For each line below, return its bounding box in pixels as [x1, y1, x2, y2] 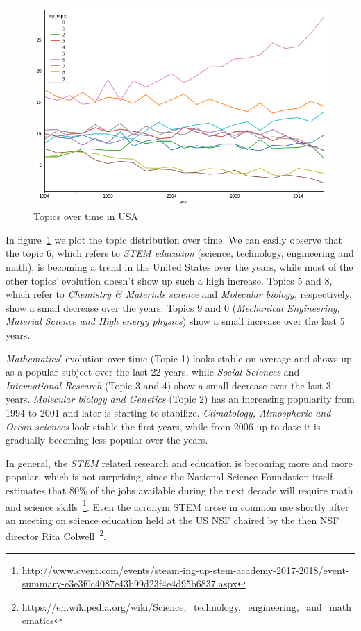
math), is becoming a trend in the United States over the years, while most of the [6, 260, 353, 274]
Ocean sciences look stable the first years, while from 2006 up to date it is [6, 419, 321, 433]
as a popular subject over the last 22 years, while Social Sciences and [6, 364, 300, 379]
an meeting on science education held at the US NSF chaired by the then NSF [6, 512, 339, 527]
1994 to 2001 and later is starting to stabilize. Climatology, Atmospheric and [6, 405, 331, 419]
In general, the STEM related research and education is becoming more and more [6, 455, 353, 470]
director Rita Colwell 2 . [6, 527, 106, 544]
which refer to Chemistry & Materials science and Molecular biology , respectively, [6, 287, 352, 301]
